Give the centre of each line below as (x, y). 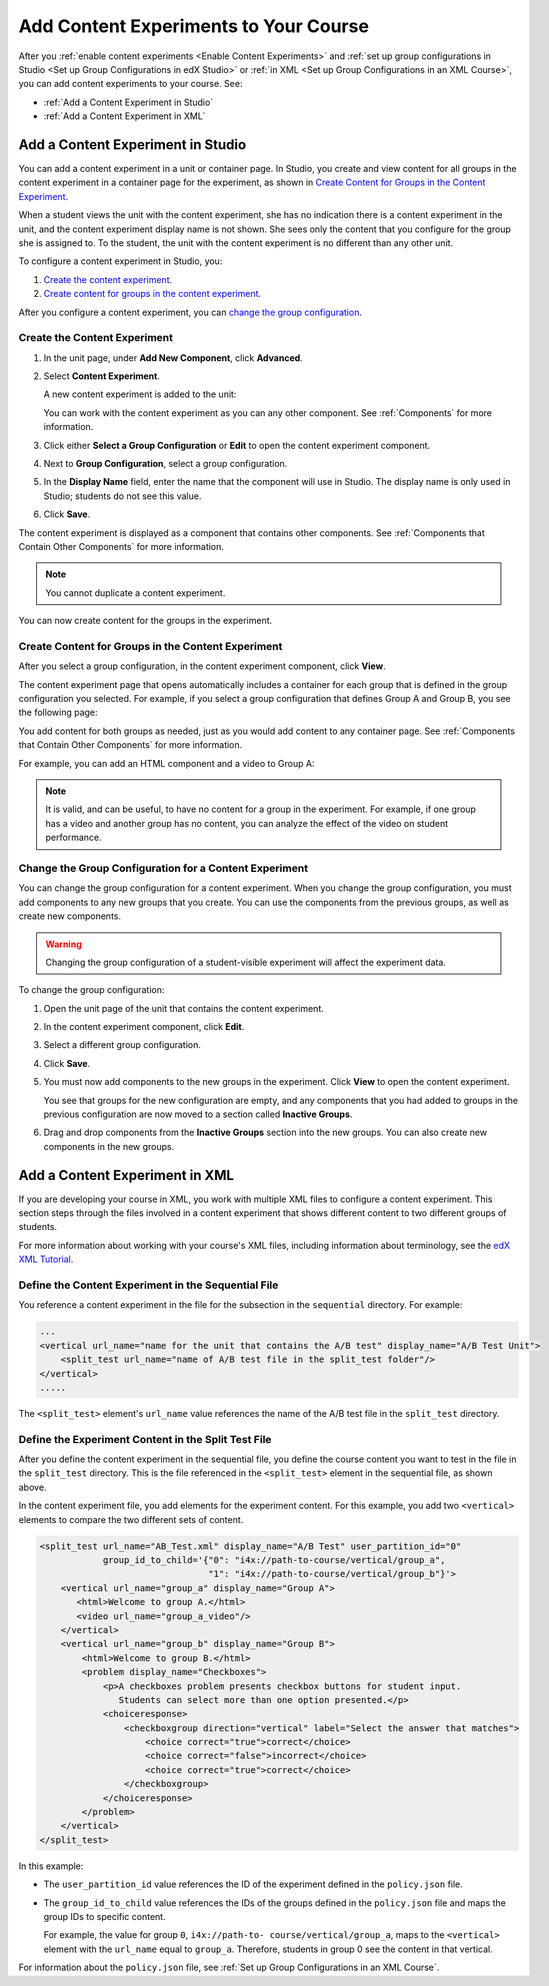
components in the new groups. (109, 1146)
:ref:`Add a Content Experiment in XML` (124, 116)
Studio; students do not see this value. (122, 496)
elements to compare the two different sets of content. (131, 1519)
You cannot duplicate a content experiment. (135, 592)
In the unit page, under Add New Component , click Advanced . (173, 357)
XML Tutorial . (46, 1259)
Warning (63, 944)
